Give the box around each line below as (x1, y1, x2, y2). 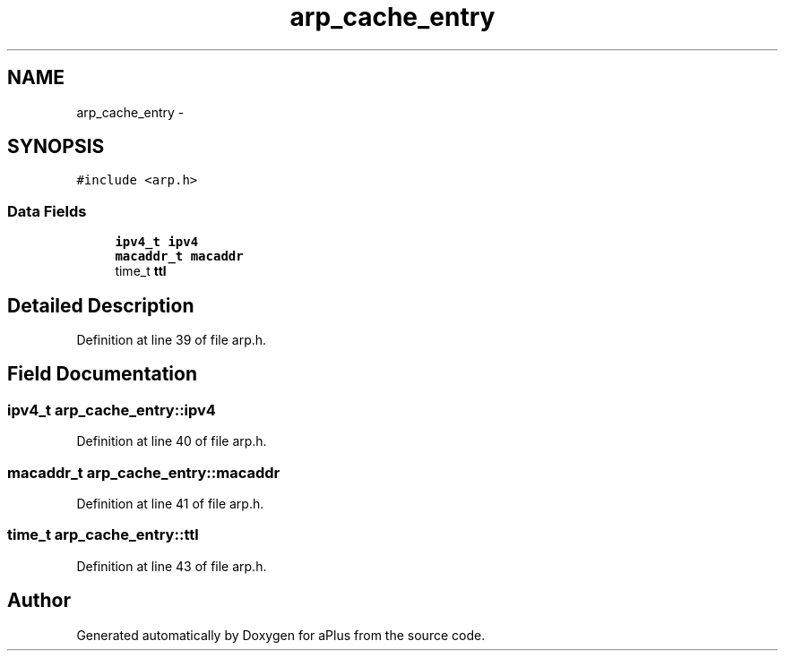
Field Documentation (7, 363, 197, 386)
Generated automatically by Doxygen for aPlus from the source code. (76, 627, 486, 643)
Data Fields (7, 201, 87, 220)
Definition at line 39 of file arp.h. (76, 332, 267, 348)
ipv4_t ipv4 (115, 235, 199, 250)
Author (7, 589, 71, 612)
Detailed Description (7, 294, 194, 317)
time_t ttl (115, 263, 167, 279)
